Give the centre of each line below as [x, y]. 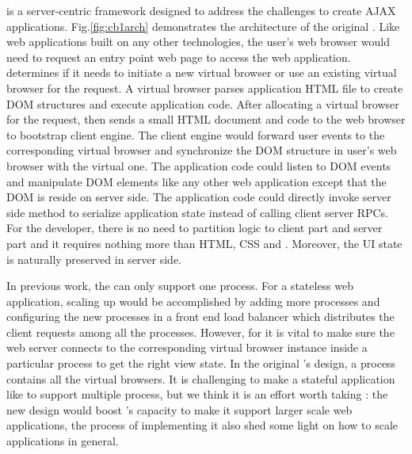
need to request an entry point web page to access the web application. [179, 57]
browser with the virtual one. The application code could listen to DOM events [199, 165]
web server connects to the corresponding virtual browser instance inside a [187, 347]
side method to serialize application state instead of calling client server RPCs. [197, 212]
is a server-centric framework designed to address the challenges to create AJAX [201, 10]
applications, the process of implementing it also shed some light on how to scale [202, 425]
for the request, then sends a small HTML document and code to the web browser [206, 119]
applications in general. [63, 441]
